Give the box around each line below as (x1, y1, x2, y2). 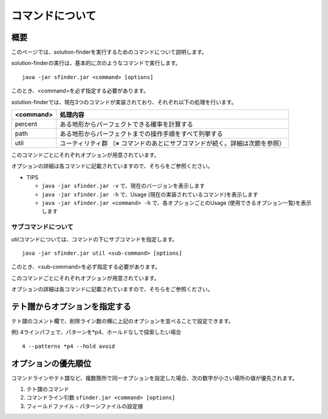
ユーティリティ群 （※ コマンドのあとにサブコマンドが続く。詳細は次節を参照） (60, 139, 285, 148)
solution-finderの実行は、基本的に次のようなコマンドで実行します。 (11, 60, 181, 67)
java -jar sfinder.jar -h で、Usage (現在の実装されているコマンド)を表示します (41, 190, 258, 198)
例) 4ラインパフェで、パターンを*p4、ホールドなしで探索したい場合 (11, 328, 182, 336)
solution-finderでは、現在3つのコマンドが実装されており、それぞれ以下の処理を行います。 (11, 98, 237, 106)
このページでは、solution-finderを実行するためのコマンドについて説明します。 (11, 49, 208, 56)
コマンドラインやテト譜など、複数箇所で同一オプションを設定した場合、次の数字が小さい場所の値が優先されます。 (11, 374, 298, 381)
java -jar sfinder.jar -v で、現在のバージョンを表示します (41, 182, 205, 190)
